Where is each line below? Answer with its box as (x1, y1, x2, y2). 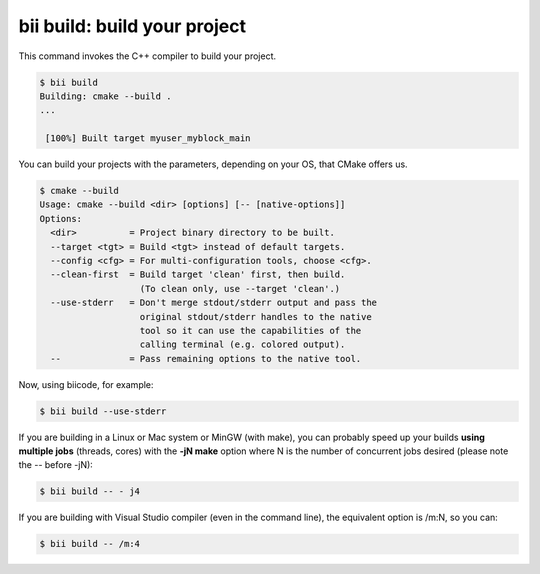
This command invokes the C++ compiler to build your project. (18, 50, 277, 62)
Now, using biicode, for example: (18, 378, 154, 390)
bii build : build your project (18, 15, 247, 37)
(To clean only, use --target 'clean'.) (139, 283, 341, 294)
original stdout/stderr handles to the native (139, 311, 372, 322)
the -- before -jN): (18, 459, 94, 471)
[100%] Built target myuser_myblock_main (45, 133, 251, 144)
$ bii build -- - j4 (39, 486, 140, 497)
